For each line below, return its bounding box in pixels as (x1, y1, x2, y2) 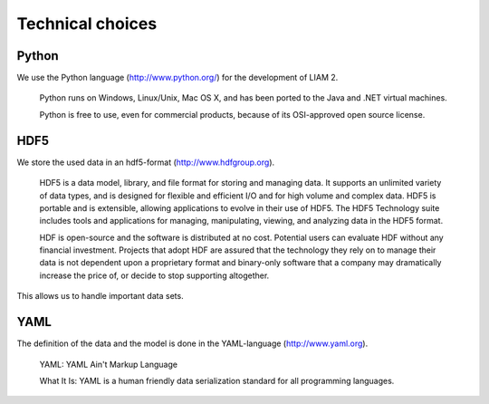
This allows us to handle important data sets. (16, 291, 185, 302)
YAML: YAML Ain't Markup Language (39, 359, 178, 370)
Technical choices (16, 14, 158, 34)
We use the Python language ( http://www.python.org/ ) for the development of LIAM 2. (16, 72, 339, 83)
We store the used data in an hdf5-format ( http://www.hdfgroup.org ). (16, 157, 275, 168)
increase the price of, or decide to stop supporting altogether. (39, 270, 270, 281)
